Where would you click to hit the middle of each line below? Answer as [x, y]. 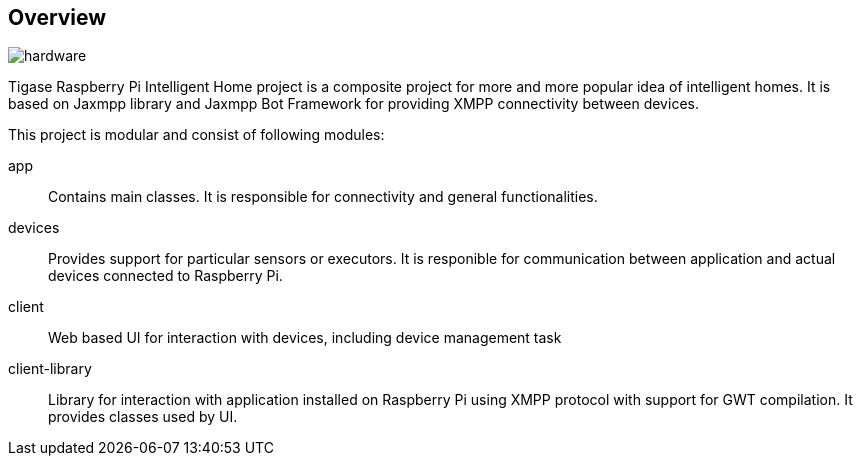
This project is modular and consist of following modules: [196, 135]
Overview [57, 17]
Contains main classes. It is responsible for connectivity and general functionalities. [323, 197]
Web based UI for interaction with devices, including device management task [305, 338]
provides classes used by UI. [143, 417]
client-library [50, 369]
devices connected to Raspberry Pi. [165, 276]
